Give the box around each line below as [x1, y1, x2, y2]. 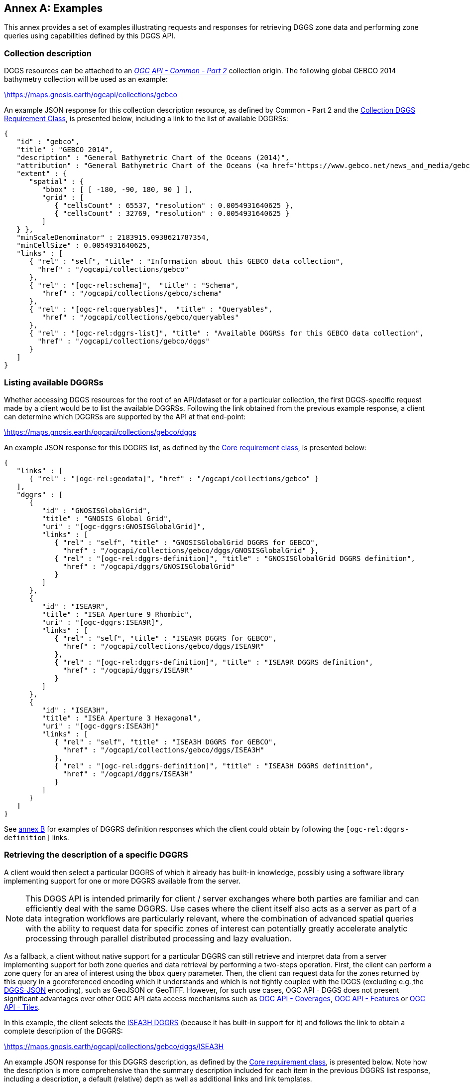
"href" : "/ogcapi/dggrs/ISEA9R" [63, 666, 193, 674]
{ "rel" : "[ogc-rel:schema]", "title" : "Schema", [29, 281, 239, 290]
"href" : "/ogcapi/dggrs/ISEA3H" [63, 769, 193, 778]
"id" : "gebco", [16, 138, 80, 146]
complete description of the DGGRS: [4, 1026, 123, 1035]
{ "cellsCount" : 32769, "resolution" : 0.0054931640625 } [54, 209, 290, 218]
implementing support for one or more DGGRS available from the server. [4, 876, 240, 885]
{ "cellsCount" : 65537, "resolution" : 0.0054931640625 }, [54, 201, 294, 210]
